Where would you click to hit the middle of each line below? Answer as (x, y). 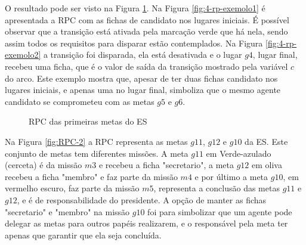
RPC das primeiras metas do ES (88, 121)
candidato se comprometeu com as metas (80, 101)
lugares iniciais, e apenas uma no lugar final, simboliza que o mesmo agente (143, 90)
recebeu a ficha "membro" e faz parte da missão (91, 176)
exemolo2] (23, 55)
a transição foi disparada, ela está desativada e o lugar (143, 55)
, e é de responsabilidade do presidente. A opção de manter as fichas (142, 199)
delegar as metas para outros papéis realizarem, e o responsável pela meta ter (146, 223)
